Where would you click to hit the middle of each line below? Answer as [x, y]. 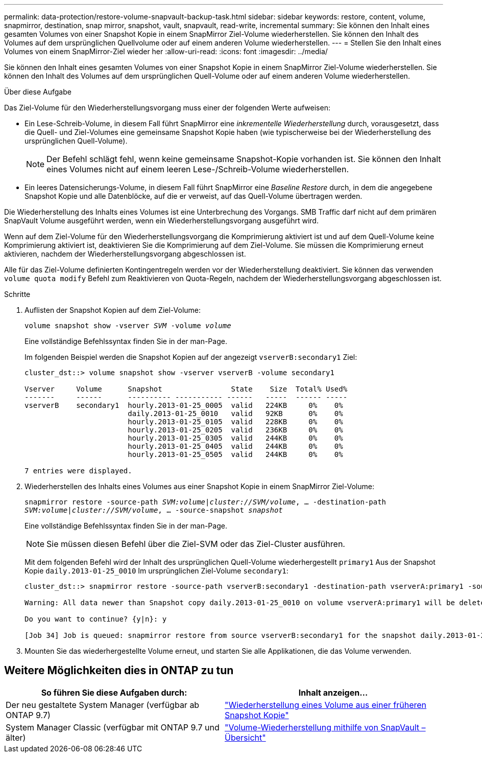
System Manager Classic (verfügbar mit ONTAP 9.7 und [113, 727]
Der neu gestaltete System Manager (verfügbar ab [103, 705]
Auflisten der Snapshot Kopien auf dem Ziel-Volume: [113, 310]
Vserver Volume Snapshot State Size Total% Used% [186, 389]
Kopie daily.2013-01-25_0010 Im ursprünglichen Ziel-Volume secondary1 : [156, 571]
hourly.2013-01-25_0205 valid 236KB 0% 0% [235, 430]
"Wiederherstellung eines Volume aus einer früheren [326, 705]
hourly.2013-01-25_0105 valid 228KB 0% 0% [235, 422]
